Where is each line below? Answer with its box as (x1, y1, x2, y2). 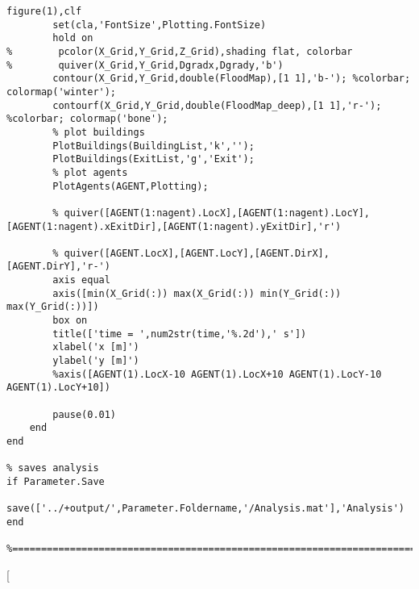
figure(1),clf (6, 6, 82, 17)
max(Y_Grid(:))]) (6, 301, 99, 313)
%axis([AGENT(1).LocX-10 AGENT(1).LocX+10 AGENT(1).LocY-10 (52, 368, 382, 380)
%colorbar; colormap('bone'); (6, 113, 168, 125)
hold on (52, 32, 93, 44)
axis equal (52, 274, 110, 286)
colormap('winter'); (6, 86, 117, 98)
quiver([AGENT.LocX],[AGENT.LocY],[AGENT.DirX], (64, 247, 330, 259)
